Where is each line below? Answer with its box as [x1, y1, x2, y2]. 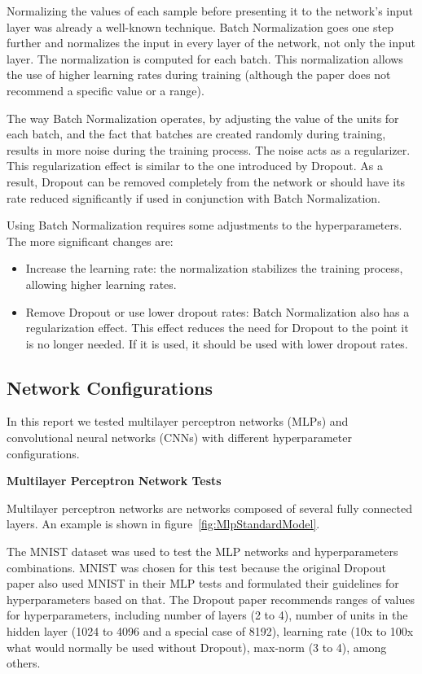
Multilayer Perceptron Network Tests [7, 472, 222, 489]
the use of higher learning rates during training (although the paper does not [7, 66, 391, 83]
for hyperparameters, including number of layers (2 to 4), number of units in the [7, 606, 408, 624]
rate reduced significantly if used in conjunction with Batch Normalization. [7, 189, 381, 206]
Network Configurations [7, 374, 213, 400]
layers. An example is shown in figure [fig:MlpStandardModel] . [7, 515, 320, 532]
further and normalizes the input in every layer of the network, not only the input [7, 34, 416, 51]
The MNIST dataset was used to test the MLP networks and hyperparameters [7, 543, 398, 560]
